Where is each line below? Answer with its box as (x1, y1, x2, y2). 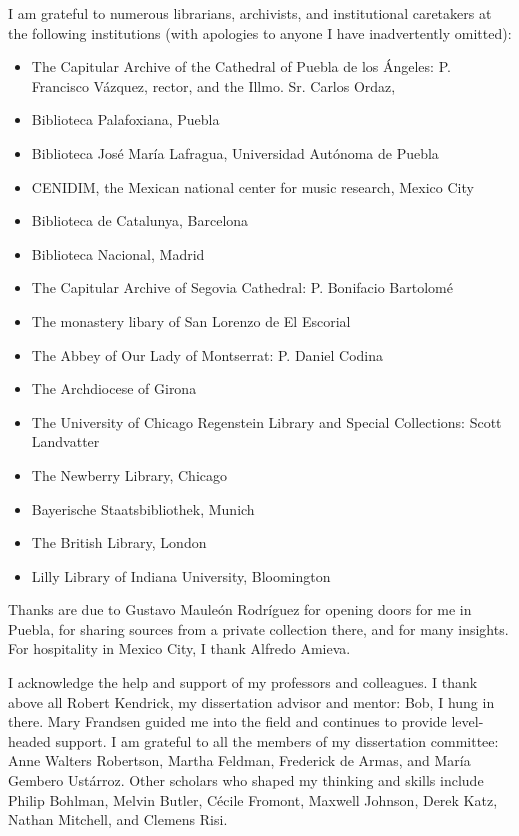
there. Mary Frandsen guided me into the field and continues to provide (8, 711, 447, 732)
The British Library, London (31, 532, 207, 553)
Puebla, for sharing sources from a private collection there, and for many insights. (8, 618, 509, 639)
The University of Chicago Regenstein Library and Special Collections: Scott (31, 411, 502, 432)
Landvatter (31, 431, 100, 452)
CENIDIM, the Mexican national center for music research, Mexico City (31, 176, 474, 197)
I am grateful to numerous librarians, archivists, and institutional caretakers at (8, 3, 492, 23)
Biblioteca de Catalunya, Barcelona (31, 210, 249, 231)
